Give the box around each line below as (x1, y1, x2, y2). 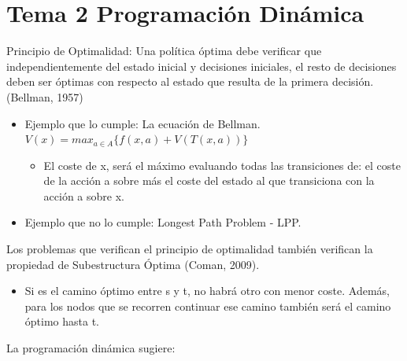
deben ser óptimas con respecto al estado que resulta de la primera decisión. (6, 73, 374, 90)
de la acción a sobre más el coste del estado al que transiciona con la (43, 172, 375, 189)
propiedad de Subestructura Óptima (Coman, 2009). (6, 256, 260, 272)
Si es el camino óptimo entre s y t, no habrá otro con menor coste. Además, (24, 282, 390, 299)
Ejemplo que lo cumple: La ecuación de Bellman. (24, 115, 261, 131)
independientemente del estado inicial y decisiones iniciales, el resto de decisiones (6, 57, 397, 74)
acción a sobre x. (43, 187, 124, 204)
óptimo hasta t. (24, 313, 99, 330)
